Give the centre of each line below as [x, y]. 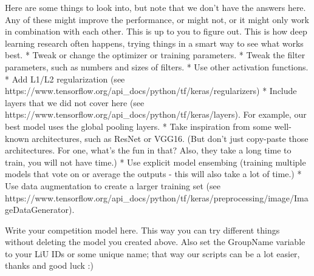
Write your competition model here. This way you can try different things [142, 230]
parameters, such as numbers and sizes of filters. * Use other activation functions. [157, 66]
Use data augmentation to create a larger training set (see [113, 185]
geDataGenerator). [40, 210]
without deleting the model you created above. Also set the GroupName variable [155, 242]
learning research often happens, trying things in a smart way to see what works [154, 43]
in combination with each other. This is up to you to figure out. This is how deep [156, 31]
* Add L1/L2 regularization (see [65, 79]
